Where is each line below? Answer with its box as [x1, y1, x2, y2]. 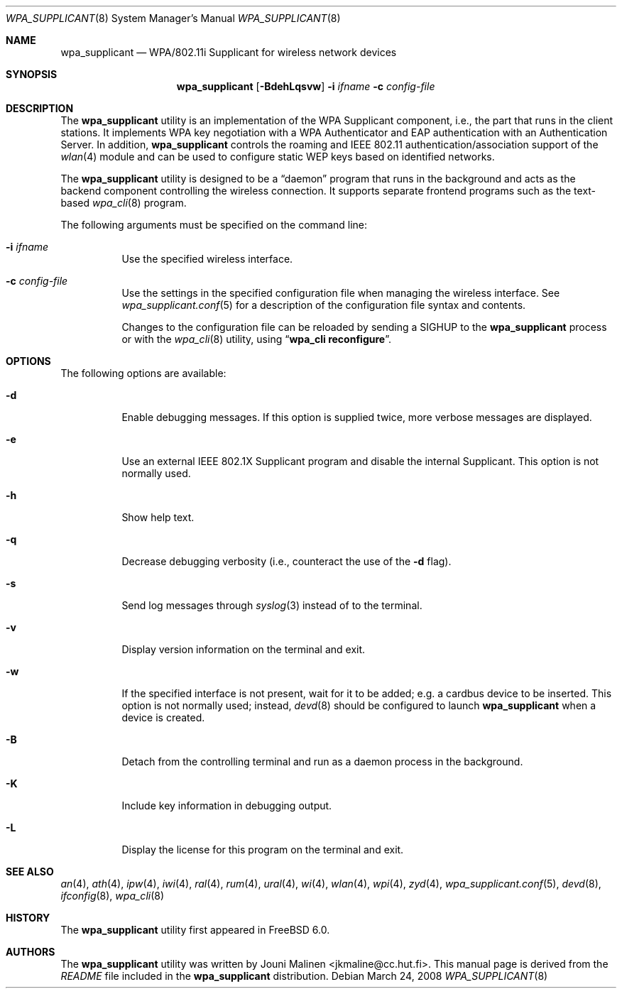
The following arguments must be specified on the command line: [60, 219, 368, 231]
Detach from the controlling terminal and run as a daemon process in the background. [121, 755, 523, 768]
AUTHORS [6, 946, 55, 958]
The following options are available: [60, 367, 227, 379]
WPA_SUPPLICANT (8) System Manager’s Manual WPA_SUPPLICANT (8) [6, 12, 341, 24]
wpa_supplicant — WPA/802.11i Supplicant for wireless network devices [60, 46, 397, 58]
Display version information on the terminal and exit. [121, 643, 366, 655]
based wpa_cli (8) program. [60, 197, 187, 209]
